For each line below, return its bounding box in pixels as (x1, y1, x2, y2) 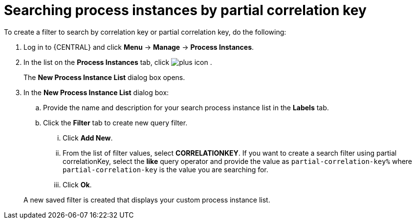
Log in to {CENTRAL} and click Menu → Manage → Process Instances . (23, 42, 254, 51)
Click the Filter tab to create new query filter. (43, 118, 188, 127)
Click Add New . (63, 133, 113, 142)
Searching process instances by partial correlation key (4, 2, 367, 19)
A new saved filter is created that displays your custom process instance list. (23, 195, 270, 204)
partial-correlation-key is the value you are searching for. (63, 165, 268, 174)
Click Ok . (63, 180, 92, 189)
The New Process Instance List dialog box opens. (23, 73, 185, 81)
